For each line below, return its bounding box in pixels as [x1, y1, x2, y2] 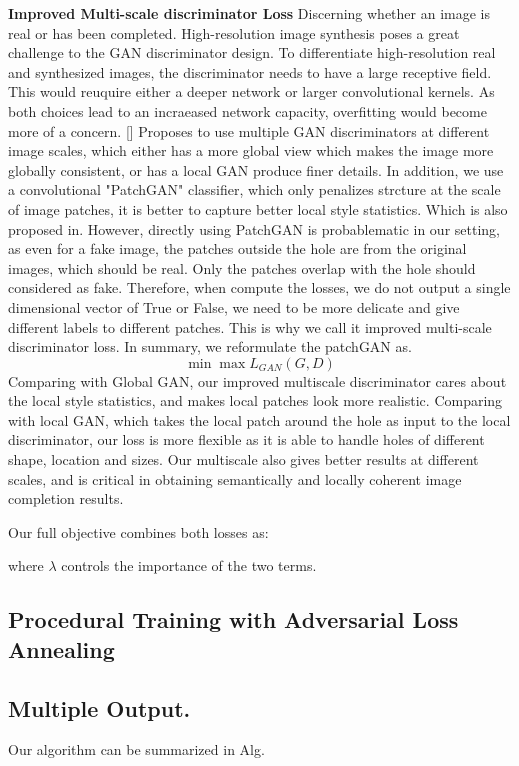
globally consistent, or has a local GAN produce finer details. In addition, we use [8, 159, 504, 180]
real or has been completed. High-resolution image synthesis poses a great [8, 22, 460, 43]
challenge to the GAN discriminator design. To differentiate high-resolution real [8, 42, 496, 63]
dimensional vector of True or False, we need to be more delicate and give [8, 296, 460, 317]
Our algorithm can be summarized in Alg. [8, 739, 265, 760]
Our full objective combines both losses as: [8, 521, 269, 542]
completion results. [8, 488, 124, 509]
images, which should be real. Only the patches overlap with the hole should [8, 257, 476, 278]
